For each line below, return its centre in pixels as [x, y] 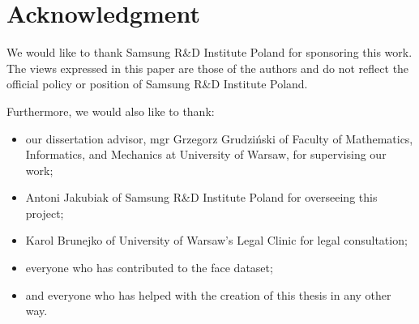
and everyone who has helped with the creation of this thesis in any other [208, 294]
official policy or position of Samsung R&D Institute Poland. [157, 84]
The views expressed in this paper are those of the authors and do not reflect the [208, 68]
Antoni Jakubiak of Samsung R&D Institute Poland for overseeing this [201, 197]
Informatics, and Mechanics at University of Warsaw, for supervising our [206, 154]
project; [45, 213]
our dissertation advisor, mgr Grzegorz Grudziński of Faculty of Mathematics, [219, 138]
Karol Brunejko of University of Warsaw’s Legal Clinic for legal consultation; [216, 240]
